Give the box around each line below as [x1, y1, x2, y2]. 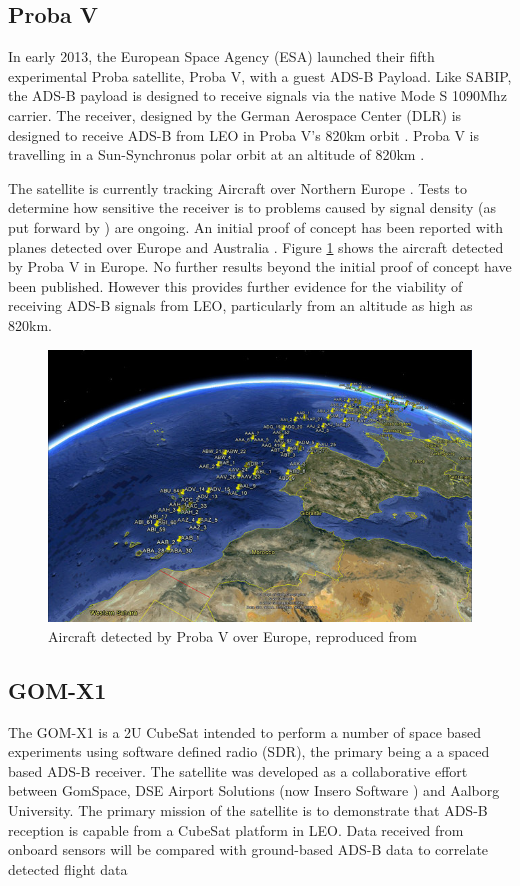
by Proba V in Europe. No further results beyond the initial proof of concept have [8, 256, 512, 277]
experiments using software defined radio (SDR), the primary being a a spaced [8, 741, 490, 762]
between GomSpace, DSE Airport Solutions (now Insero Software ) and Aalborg [8, 780, 500, 801]
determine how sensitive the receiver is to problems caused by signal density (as [8, 197, 496, 218]
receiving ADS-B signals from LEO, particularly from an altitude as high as [8, 295, 473, 316]
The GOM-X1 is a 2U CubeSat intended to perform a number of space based [8, 721, 481, 742]
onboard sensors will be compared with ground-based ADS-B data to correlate [8, 839, 489, 860]
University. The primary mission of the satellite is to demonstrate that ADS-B [8, 799, 488, 820]
